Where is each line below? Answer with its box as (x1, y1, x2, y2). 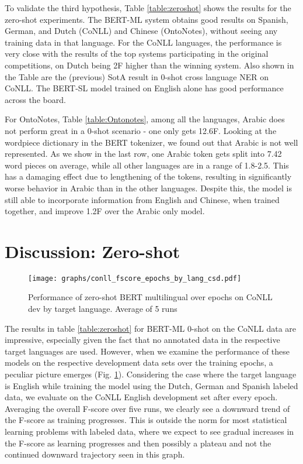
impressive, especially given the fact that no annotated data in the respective (5, 334, 280, 346)
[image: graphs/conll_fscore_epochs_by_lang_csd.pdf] (28, 274, 242, 283)
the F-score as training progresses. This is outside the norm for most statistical (5, 414, 287, 426)
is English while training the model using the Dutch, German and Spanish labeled (5, 379, 298, 391)
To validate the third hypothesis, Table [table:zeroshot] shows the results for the (5, 2, 291, 13)
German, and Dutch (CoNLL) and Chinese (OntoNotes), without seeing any (5, 25, 278, 37)
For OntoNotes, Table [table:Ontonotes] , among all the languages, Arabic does (5, 113, 285, 125)
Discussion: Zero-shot (5, 239, 180, 263)
